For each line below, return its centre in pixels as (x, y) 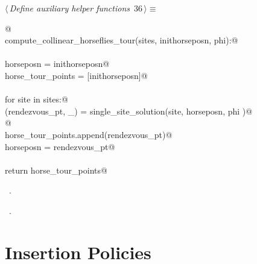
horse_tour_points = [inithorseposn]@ (76, 75)
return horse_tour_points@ (56, 170)
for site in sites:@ (36, 99)
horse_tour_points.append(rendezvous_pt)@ (89, 134)
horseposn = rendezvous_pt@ (60, 146)
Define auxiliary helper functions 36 (76, 8)
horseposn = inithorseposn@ (57, 64)
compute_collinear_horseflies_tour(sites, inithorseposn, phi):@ (122, 40)
